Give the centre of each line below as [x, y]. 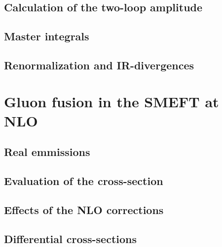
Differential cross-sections [71, 238]
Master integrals [47, 36]
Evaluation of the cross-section [84, 181]
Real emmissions [47, 152]
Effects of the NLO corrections [84, 209]
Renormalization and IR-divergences [99, 65]
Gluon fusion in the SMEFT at [111, 101]
